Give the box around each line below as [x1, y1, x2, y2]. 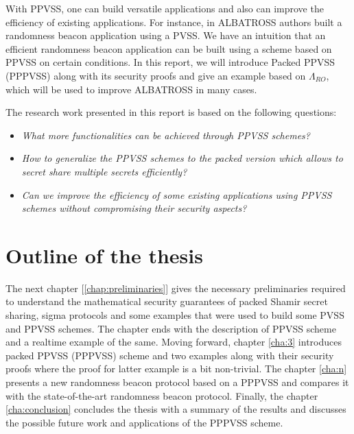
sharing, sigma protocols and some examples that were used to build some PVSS [5, 308, 344, 322]
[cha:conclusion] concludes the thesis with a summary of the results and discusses [5, 402, 346, 416]
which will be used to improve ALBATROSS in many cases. [5, 82, 257, 96]
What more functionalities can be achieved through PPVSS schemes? [21, 128, 310, 142]
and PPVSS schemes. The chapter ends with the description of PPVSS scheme [5, 321, 336, 335]
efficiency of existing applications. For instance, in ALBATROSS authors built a [5, 14, 342, 29]
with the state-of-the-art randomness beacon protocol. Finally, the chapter [5, 388, 318, 402]
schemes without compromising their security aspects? [21, 201, 247, 215]
